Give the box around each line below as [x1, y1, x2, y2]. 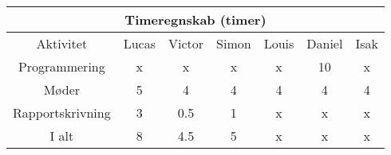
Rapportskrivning [13, 103, 111, 122]
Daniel [306, 34, 343, 52]
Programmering [18, 57, 105, 76]
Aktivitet [36, 34, 88, 52]
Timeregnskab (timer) [124, 10, 267, 29]
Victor [168, 34, 204, 52]
